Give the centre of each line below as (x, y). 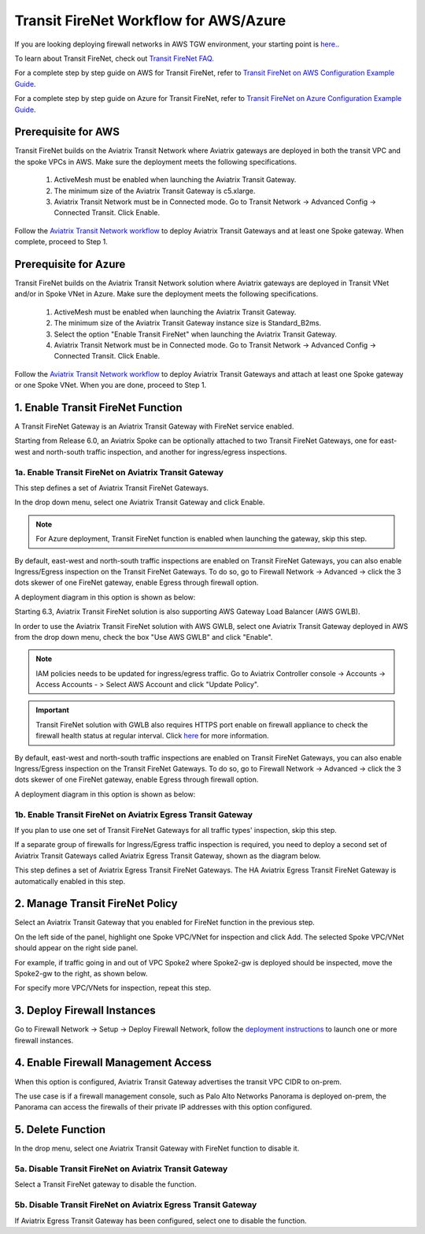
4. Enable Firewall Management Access (113, 1063)
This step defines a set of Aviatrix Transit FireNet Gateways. (111, 488)
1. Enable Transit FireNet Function (98, 407)
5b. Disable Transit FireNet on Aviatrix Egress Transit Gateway (136, 1205)
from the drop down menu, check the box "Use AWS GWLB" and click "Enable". (144, 637)
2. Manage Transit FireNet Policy (96, 903)
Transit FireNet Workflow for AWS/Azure (150, 20)
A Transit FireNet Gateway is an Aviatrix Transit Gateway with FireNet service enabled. (154, 426)
